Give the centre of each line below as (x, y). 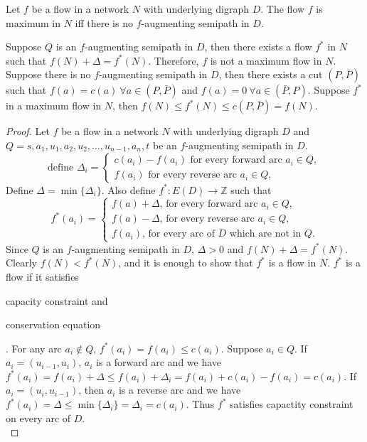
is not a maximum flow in (266, 60)
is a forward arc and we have (159, 362)
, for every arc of (178, 234)
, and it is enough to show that (186, 263)
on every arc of (38, 417)
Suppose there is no (48, 74)
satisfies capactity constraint (292, 404)
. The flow (283, 9)
